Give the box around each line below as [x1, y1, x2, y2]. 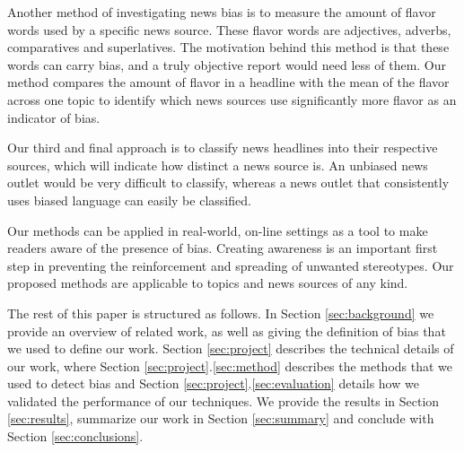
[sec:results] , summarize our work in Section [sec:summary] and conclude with [7, 409, 434, 428]
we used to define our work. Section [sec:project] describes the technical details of [7, 339, 454, 358]
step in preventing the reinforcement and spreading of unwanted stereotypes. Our [7, 256, 454, 274]
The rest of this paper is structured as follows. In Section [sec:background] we [7, 303, 434, 322]
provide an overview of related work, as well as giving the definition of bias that [7, 321, 446, 340]
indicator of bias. [7, 108, 101, 126]
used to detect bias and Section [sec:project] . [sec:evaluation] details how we [7, 374, 419, 393]
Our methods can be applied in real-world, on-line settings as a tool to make [7, 221, 428, 239]
